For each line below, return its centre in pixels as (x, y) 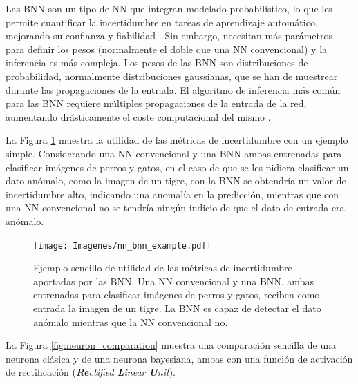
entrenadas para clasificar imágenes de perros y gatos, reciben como (177, 295)
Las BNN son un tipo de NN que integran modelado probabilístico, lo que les (169, 8)
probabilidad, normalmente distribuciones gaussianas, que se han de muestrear (172, 76)
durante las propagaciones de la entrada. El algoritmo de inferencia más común (173, 89)
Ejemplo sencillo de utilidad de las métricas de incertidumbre (163, 268)
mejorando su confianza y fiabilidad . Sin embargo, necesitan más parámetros (169, 36)
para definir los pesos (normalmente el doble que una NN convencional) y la (167, 49)
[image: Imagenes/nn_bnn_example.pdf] (122, 246)
